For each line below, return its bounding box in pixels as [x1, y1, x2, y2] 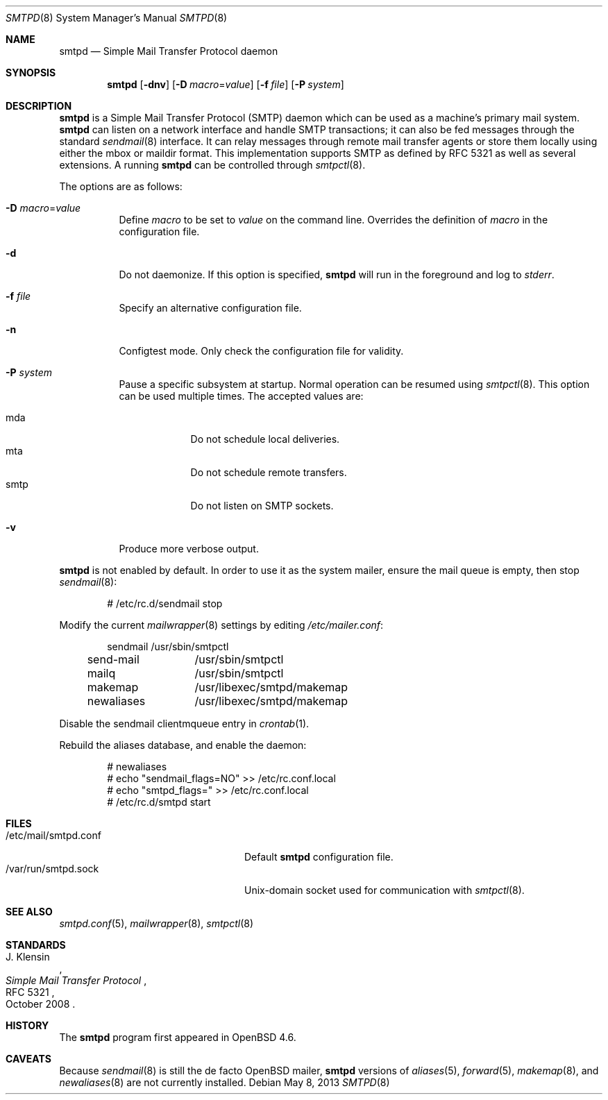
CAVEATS [6, 1053, 51, 1065]
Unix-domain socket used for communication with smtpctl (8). [244, 884, 525, 896]
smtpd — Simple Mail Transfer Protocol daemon [59, 45, 278, 57]
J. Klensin [6, 951, 50, 963]
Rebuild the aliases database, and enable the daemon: [59, 739, 307, 751]
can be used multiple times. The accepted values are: [119, 390, 364, 402]
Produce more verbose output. [119, 543, 259, 555]
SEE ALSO [6, 906, 53, 917]
